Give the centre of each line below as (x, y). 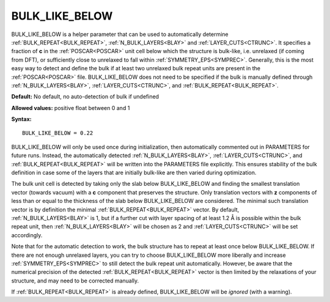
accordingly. (27, 235)
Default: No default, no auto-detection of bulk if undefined (85, 97)
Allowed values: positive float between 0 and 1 (71, 108)
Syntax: (21, 119)
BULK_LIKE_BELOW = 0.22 (58, 133)
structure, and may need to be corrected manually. (75, 281)
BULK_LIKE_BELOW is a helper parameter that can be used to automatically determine (120, 34)
